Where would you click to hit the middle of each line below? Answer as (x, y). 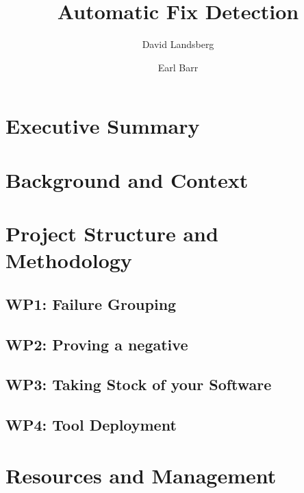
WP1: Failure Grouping (91, 303)
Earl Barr (178, 67)
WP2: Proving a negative (97, 344)
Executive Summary (103, 126)
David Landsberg (178, 44)
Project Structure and (112, 233)
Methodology (69, 260)
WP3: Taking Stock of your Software (139, 384)
